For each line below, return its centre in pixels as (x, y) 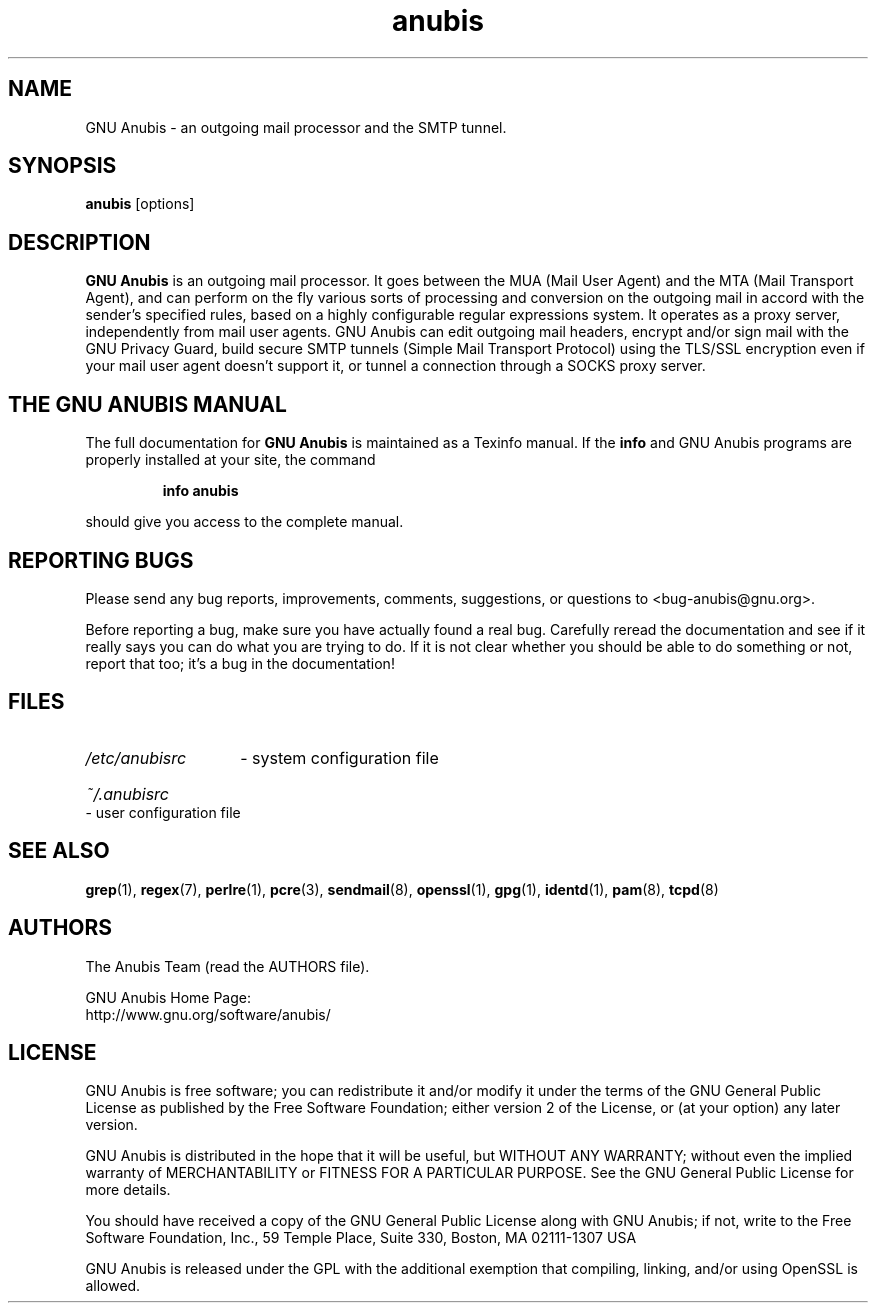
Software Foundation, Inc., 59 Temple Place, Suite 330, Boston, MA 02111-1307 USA (361, 1238)
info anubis (200, 491)
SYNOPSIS (62, 166)
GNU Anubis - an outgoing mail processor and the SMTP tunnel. (296, 127)
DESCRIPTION (79, 242)
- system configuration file (339, 757)
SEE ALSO (59, 851)
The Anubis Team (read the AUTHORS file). (227, 966)
